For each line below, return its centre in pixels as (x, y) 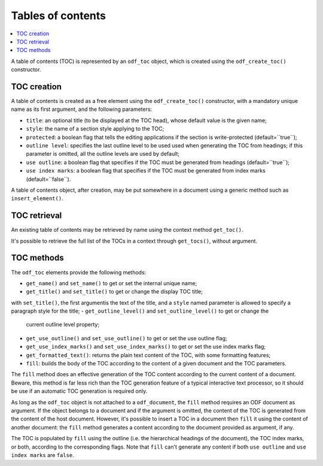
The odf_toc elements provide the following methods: (79, 272)
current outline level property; (63, 325)
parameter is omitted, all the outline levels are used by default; (103, 154)
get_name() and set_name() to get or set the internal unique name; (112, 283)
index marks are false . (42, 455)
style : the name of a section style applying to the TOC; (95, 129)
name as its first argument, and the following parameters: (82, 109)
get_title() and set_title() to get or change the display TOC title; (115, 292)
